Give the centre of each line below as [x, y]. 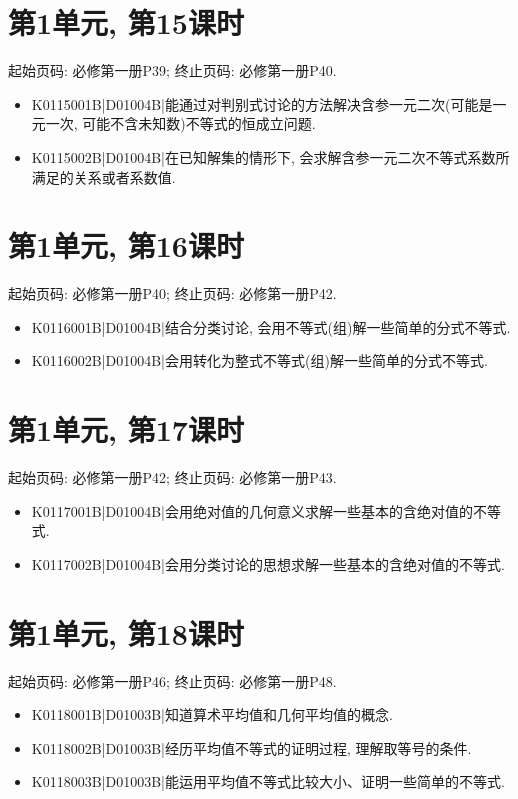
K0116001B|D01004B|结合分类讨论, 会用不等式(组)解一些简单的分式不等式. [271, 326]
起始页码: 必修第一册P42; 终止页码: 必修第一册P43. [172, 477]
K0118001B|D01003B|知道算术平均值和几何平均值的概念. [212, 714]
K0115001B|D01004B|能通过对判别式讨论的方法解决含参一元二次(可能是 [262, 103]
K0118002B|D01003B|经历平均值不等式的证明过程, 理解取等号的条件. [251, 747]
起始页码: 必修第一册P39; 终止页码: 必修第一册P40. [172, 70]
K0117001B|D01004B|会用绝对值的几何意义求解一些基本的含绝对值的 [252, 510]
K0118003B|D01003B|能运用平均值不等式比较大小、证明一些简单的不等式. [268, 781]
